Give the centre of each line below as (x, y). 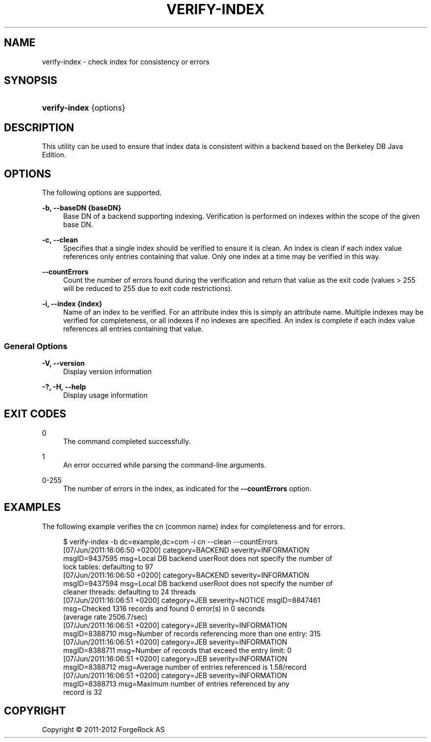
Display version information (108, 371)
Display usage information (105, 395)
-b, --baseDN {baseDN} (82, 208)
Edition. (54, 155)
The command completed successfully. (127, 441)
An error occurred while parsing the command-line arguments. (165, 465)
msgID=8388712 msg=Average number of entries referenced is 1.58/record (185, 667)
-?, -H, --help (64, 386)
